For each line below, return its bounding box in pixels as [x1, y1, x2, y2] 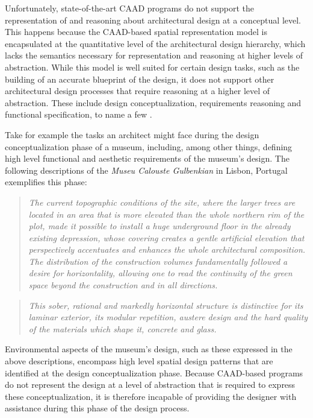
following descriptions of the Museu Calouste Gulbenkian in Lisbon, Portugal [5, 163, 288, 176]
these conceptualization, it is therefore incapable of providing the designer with [5, 390, 297, 402]
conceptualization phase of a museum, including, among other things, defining [5, 140, 293, 153]
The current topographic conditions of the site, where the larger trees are [28, 195, 296, 208]
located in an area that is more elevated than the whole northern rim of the [28, 207, 305, 220]
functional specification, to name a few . [5, 108, 152, 121]
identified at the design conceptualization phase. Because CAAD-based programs [5, 366, 303, 379]
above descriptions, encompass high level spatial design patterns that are [5, 355, 273, 367]
